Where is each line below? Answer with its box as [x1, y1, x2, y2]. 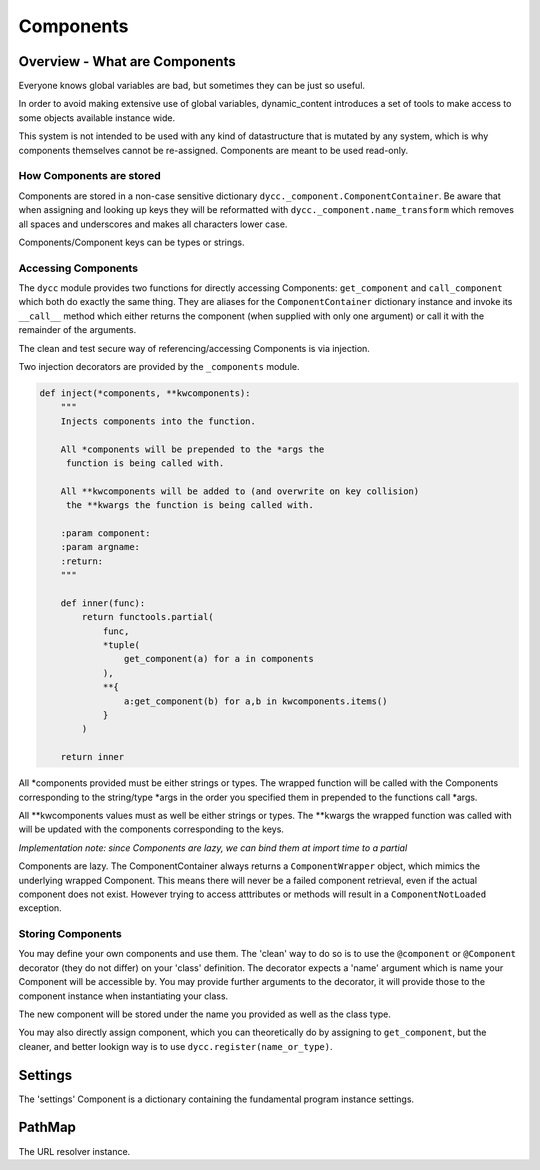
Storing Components [18, 927, 122, 941]
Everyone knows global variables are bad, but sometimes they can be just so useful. [18, 80, 365, 92]
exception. [18, 902, 62, 914]
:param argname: [60, 541, 140, 553]
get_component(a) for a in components [123, 653, 314, 665]
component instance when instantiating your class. [18, 990, 229, 1002]
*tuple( [102, 640, 140, 651]
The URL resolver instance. [18, 1145, 131, 1157]
